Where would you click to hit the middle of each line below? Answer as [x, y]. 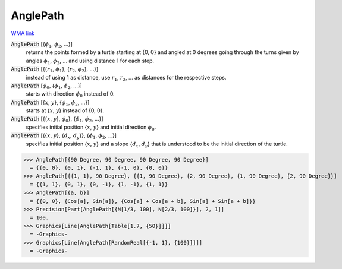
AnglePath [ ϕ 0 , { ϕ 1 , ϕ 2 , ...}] [47, 86]
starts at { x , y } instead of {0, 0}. [65, 110]
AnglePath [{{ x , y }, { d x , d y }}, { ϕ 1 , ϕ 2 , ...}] [64, 136]
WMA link [23, 33]
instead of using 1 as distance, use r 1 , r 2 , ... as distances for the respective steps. [126, 78]
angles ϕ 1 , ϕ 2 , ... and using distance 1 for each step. [90, 61]
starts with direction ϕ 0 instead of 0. [70, 95]
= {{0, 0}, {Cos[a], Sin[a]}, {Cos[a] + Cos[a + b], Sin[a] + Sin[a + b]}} [143, 201]
